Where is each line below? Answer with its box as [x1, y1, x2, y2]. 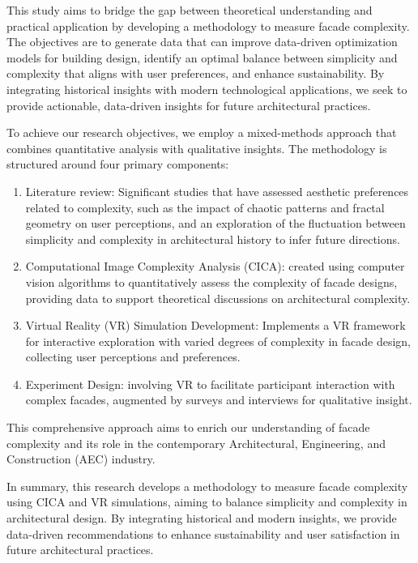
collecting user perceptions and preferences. [25, 348, 241, 365]
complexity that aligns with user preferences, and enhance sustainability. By [6, 65, 385, 82]
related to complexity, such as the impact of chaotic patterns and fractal [25, 198, 385, 215]
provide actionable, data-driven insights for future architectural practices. [6, 96, 371, 113]
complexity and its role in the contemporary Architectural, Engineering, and [6, 434, 386, 451]
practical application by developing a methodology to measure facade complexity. [6, 17, 410, 34]
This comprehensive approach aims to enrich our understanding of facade [6, 419, 370, 436]
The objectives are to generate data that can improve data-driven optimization [6, 33, 398, 50]
